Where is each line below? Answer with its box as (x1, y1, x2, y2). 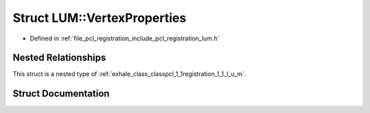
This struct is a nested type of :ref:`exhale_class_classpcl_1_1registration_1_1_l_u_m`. (12, 70, 247, 78)
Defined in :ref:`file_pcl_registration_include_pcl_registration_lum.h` (29, 34, 220, 42)
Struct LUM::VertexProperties (12, 10, 186, 25)
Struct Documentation (12, 88, 110, 99)
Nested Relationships (12, 52, 106, 64)
